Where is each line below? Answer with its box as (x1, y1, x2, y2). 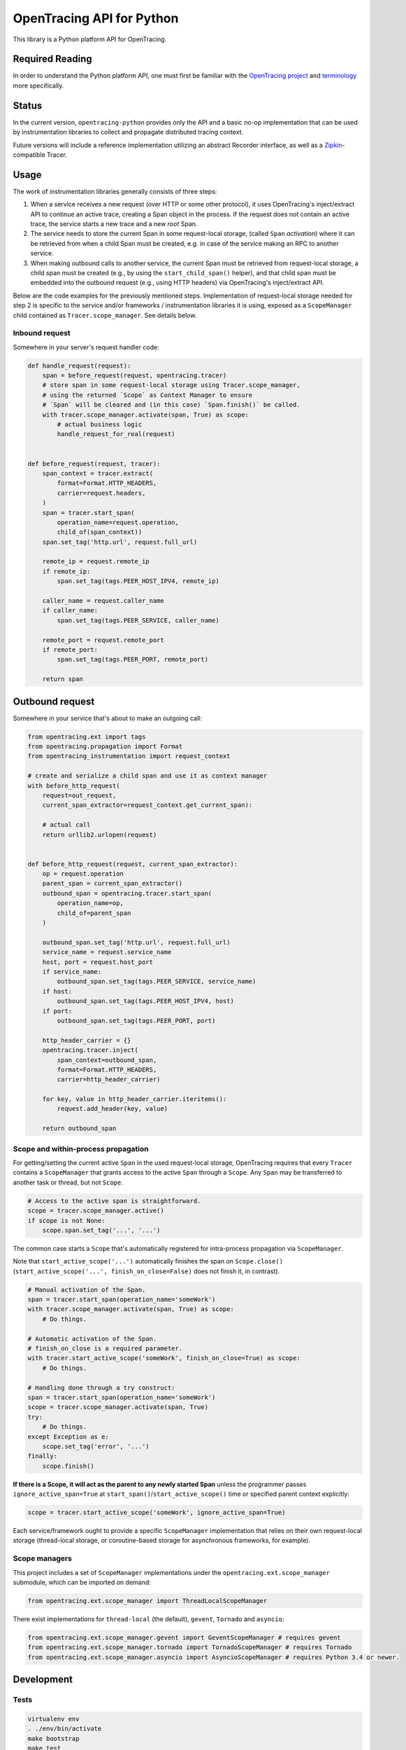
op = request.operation (42, 870, 124, 878)
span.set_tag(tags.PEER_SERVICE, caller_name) (57, 616, 219, 624)
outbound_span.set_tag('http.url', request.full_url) (42, 938, 231, 946)
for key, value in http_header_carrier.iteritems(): (42, 1095, 227, 1103)
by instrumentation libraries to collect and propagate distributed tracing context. (13, 128, 244, 136)
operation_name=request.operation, (57, 518, 180, 526)
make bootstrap (27, 1735, 80, 1742)
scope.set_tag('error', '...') (42, 1442, 150, 1450)
